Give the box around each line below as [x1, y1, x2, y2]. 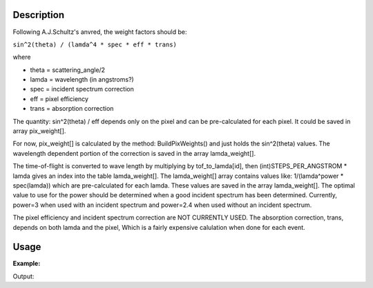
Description [12, 9, 65, 21]
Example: [12, 260, 41, 268]
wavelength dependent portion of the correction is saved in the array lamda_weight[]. [12, 149, 256, 157]
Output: [12, 272, 35, 280]
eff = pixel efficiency [30, 94, 89, 103]
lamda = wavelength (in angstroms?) [30, 75, 134, 84]
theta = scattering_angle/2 [30, 66, 106, 74]
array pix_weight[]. [12, 127, 66, 135]
